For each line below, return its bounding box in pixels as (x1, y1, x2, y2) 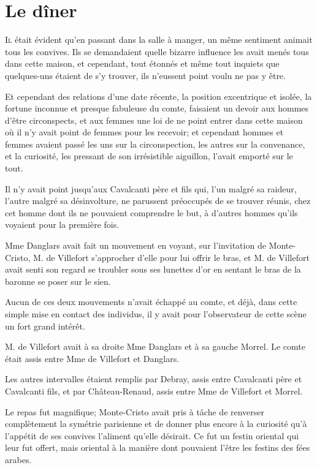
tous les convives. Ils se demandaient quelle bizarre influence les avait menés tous (5, 45, 309, 58)
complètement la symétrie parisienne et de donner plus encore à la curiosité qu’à (5, 417, 307, 430)
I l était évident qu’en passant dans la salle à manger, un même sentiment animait (5, 33, 313, 46)
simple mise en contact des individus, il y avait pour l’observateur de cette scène (5, 308, 307, 320)
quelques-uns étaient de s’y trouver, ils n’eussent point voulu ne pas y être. (5, 69, 286, 81)
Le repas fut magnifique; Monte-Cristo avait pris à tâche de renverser (5, 405, 265, 418)
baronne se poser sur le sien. (5, 274, 111, 287)
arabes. (5, 453, 32, 466)
